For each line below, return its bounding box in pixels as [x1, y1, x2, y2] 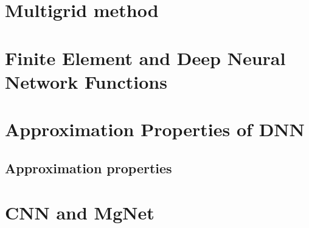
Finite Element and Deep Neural [5, 45, 286, 70]
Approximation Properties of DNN [5, 117, 305, 142]
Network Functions [5, 69, 167, 94]
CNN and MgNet [5, 200, 154, 225]
